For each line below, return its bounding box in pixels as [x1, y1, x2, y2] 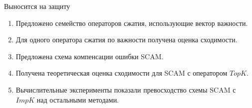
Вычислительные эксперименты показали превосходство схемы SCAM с [15, 84, 236, 95]
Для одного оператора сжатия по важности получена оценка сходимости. [15, 34, 238, 45]
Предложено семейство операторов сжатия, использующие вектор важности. [15, 17, 248, 28]
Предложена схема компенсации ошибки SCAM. [15, 51, 164, 61]
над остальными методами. [36, 94, 119, 105]
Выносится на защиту [4, 1, 70, 11]
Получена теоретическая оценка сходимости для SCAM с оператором [15, 68, 228, 78]
